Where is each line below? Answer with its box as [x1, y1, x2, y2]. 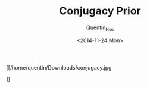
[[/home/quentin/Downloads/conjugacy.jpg [6, 64, 112, 71]
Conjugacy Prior [59, 4, 141, 18]
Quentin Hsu [86, 24, 114, 32]
